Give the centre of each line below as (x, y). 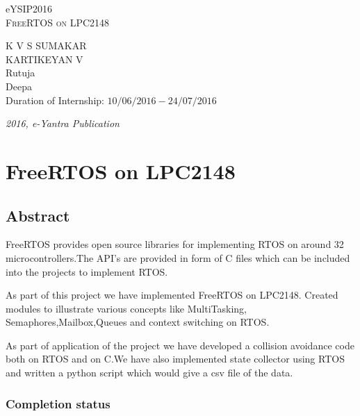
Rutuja (21, 73)
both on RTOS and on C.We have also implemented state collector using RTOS (175, 359)
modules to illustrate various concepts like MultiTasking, (126, 308)
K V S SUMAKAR (46, 45)
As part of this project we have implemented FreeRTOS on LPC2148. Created (172, 295)
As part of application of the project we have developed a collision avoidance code (180, 345)
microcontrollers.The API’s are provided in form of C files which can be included (178, 257)
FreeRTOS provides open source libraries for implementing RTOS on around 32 (175, 244)
